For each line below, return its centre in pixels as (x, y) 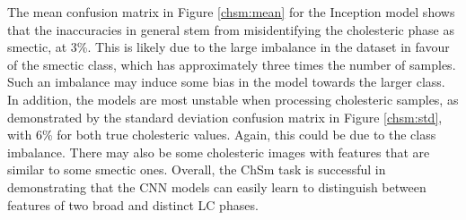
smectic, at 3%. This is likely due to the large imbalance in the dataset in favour (229, 47)
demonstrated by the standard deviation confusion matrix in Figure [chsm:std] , (225, 117)
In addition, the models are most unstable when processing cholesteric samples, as (233, 99)
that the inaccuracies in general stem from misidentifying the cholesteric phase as (231, 29)
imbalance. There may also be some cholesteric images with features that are (219, 152)
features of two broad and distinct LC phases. (133, 204)
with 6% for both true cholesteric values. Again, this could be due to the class (222, 135)
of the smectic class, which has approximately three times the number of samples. (232, 64)
